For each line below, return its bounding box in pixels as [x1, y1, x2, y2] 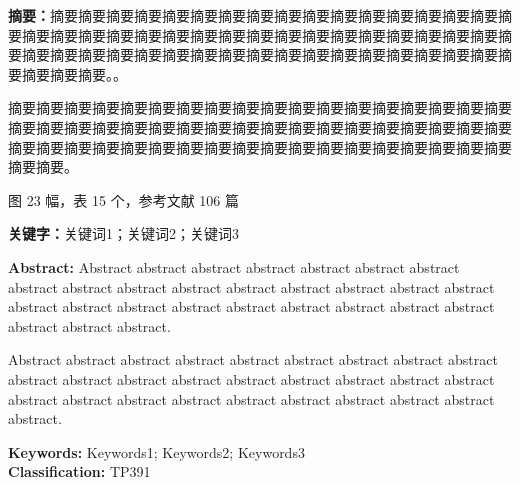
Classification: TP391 [8, 461, 151, 482]
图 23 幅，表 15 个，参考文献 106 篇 [8, 189, 239, 210]
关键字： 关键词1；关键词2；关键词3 [8, 223, 239, 244]
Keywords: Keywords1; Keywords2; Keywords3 [8, 441, 305, 462]
